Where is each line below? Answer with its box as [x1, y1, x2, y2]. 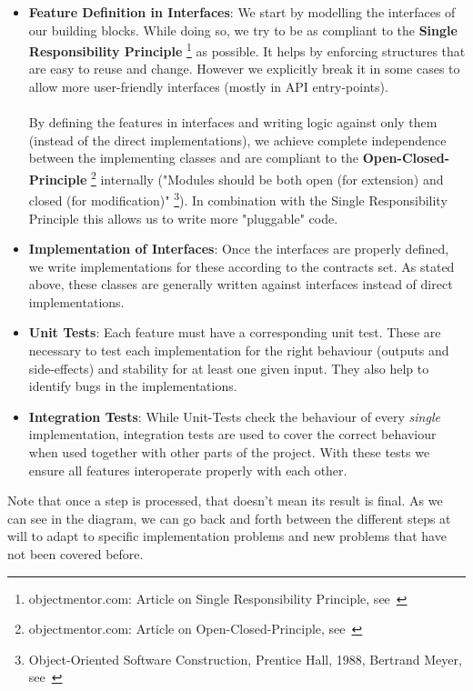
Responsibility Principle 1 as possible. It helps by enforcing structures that [28, 39, 466, 60]
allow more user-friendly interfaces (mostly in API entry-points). [28, 77, 388, 96]
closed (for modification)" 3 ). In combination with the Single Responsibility [28, 188, 448, 209]
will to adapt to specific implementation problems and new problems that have [7, 526, 447, 546]
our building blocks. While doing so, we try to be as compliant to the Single [28, 20, 458, 39]
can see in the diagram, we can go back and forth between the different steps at [7, 508, 451, 527]
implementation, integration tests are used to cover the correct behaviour [28, 425, 437, 444]
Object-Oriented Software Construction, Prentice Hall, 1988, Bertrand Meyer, [28, 649, 462, 668]
